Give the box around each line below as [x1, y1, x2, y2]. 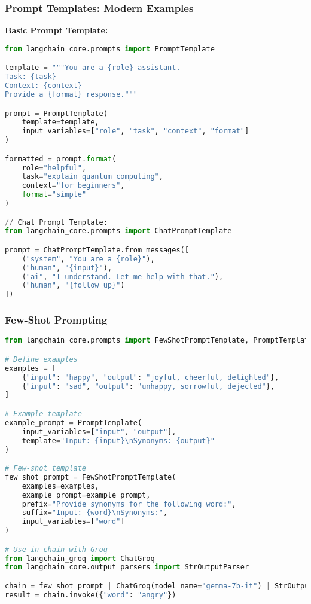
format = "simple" [22, 190, 87, 199]
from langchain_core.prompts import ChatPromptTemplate [5, 227, 232, 236]
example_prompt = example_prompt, [22, 490, 151, 499]
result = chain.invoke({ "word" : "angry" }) [5, 590, 176, 599]
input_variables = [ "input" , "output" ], [22, 427, 176, 436]
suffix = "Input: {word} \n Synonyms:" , [22, 508, 168, 517]
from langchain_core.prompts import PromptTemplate [5, 44, 215, 53]
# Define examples [5, 355, 78, 364]
